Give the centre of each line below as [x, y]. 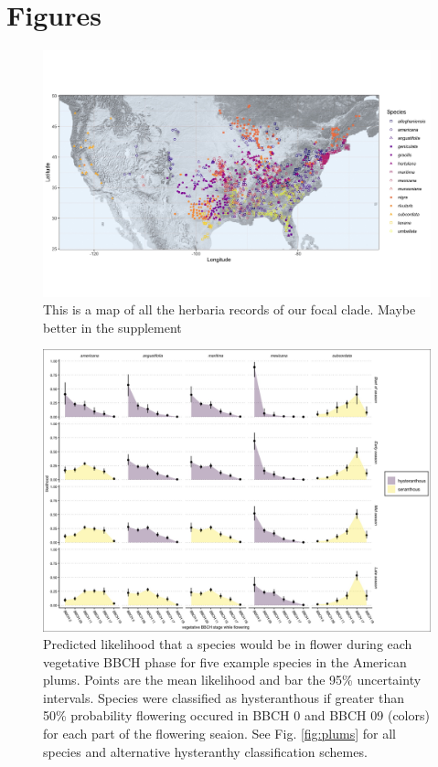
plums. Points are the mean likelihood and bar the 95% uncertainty [232, 680]
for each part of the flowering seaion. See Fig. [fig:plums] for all [219, 734]
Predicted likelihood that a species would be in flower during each [228, 644]
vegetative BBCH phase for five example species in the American [225, 661]
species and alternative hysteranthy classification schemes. [205, 751]
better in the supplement [112, 327]
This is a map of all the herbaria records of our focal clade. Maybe [230, 309]
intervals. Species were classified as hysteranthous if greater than [224, 697]
